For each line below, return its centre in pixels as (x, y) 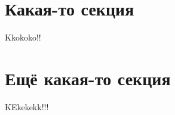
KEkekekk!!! (27, 106)
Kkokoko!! (23, 37)
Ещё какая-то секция (88, 78)
